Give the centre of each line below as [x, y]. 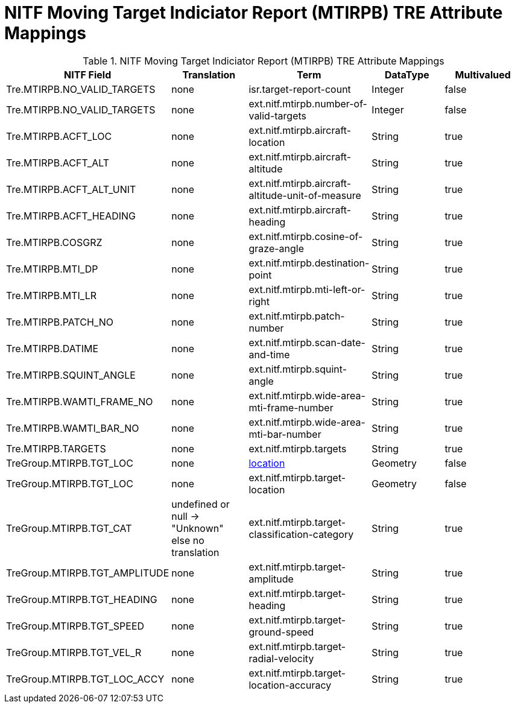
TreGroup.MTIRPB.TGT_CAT [69, 528]
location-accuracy [290, 685]
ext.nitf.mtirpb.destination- [309, 263]
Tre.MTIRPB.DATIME [52, 348]
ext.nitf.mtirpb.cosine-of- [306, 236]
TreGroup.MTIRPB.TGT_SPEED [75, 626]
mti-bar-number [285, 434]
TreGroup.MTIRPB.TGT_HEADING [82, 599]
